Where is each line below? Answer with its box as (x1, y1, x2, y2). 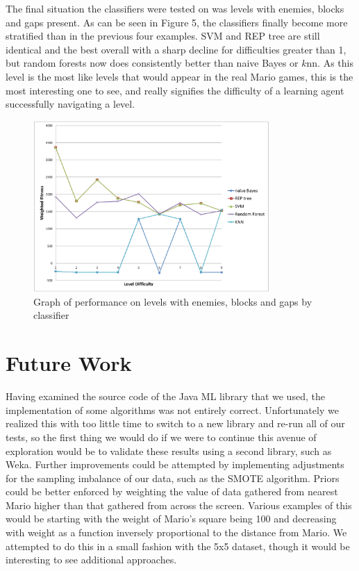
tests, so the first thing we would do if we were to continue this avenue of (6, 429, 317, 444)
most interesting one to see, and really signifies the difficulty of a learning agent (6, 83, 344, 97)
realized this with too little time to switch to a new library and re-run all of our (6, 416, 345, 431)
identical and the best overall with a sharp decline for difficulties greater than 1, (6, 42, 347, 56)
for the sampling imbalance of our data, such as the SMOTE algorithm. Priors (6, 470, 340, 485)
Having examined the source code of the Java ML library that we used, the (6, 389, 325, 404)
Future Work (6, 349, 132, 377)
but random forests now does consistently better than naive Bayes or (6, 56, 299, 70)
